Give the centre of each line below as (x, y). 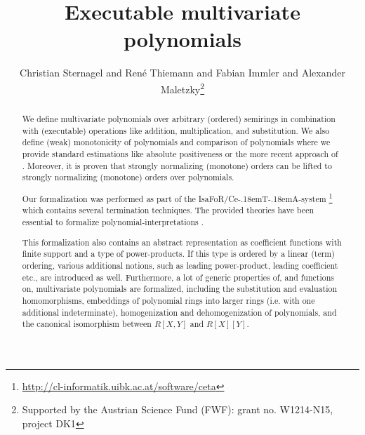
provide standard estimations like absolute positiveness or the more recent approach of (180, 153)
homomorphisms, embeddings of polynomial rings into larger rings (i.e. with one (168, 300)
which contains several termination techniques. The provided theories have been (168, 210)
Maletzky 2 (182, 88)
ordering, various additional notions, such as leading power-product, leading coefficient (180, 265)
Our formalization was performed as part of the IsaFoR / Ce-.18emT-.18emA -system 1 (177, 197)
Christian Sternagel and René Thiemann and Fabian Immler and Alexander (182, 73)
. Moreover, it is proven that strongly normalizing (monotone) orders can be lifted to (177, 165)
